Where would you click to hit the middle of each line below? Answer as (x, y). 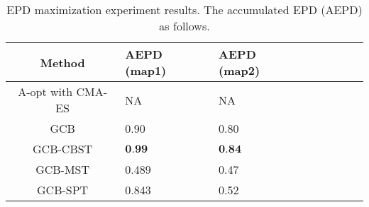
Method (62, 62)
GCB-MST (63, 169)
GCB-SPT (63, 190)
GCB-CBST (63, 149)
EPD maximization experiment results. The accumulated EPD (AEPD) (184, 10)
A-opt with (45, 91)
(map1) (146, 70)
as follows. (184, 26)
